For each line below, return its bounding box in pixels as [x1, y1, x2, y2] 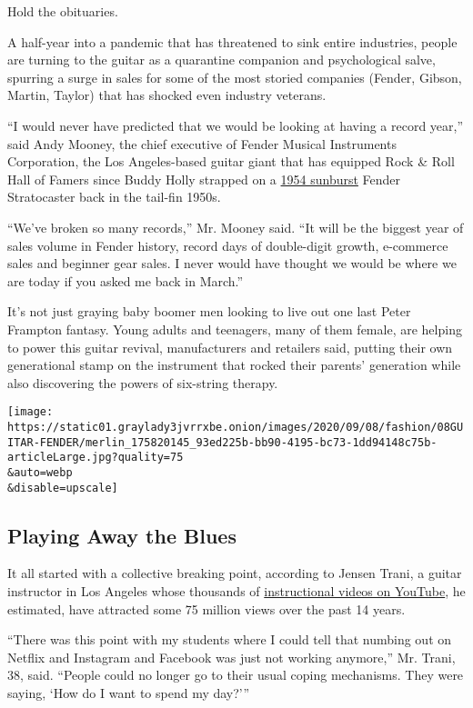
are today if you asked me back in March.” [7, 271, 244, 290]
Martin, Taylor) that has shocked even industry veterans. [7, 85, 327, 105]
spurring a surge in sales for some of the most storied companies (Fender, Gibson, [7, 67, 462, 86]
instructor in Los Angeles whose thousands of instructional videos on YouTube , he [7, 582, 466, 601]
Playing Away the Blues [7, 521, 236, 549]
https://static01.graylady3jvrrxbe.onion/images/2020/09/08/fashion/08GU [7, 420, 464, 434]
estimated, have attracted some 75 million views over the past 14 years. [7, 599, 406, 618]
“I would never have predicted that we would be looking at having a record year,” [7, 115, 464, 135]
